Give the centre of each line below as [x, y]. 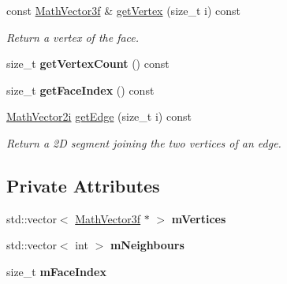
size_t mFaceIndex [56, 271]
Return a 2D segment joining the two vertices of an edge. [144, 142]
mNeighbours [147, 245]
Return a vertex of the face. [73, 37]
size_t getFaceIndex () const [80, 90]
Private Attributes [83, 185]
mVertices [199, 218]
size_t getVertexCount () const [88, 64]
